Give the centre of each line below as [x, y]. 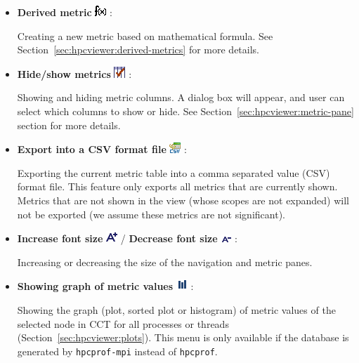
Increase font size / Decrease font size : [127, 238]
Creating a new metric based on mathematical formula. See [145, 35]
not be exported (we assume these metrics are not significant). [151, 214]
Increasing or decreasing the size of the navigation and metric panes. [165, 262]
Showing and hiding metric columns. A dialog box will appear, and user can [181, 97]
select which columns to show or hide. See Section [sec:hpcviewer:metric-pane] [185, 111]
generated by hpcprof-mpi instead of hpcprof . [117, 351]
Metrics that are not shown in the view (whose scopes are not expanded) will [183, 200]
